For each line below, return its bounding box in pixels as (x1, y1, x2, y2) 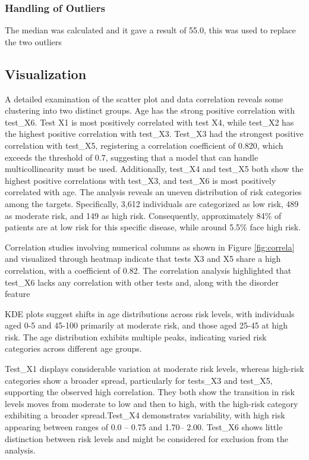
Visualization (5, 64, 87, 83)
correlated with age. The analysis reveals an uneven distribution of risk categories (5, 186, 302, 198)
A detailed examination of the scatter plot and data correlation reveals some (5, 92, 283, 105)
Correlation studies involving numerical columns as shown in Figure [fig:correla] (5, 240, 295, 253)
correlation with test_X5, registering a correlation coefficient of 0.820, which (5, 139, 283, 151)
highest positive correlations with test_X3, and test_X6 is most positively (5, 174, 276, 186)
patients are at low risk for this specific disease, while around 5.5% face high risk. (5, 221, 301, 233)
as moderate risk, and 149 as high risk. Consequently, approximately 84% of (5, 209, 282, 221)
